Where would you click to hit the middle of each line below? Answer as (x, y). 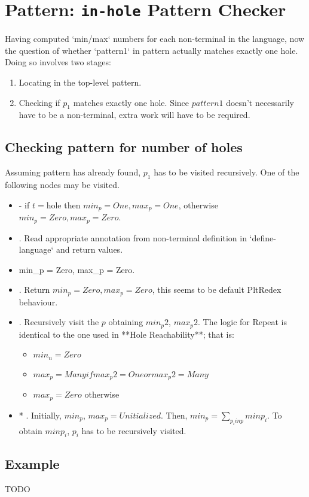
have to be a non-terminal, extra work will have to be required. (134, 115)
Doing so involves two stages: (58, 62)
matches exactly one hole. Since (131, 102)
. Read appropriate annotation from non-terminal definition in (133, 237)
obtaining (126, 322)
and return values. (90, 249)
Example (32, 463)
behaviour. (38, 301)
